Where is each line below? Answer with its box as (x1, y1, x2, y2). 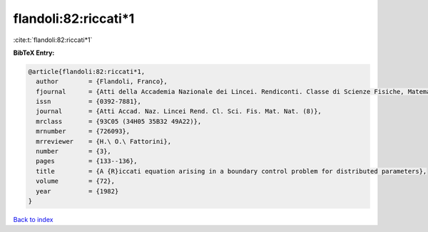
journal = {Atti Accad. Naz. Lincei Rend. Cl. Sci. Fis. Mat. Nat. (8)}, (36, 107, 322, 115)
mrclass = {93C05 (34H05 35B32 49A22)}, (36, 117, 202, 125)
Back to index (13, 215, 53, 223)
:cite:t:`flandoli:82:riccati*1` (13, 36, 93, 44)
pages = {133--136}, (36, 157, 138, 165)
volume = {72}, (36, 177, 116, 185)
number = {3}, (36, 147, 112, 156)
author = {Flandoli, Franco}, (36, 78, 168, 85)
